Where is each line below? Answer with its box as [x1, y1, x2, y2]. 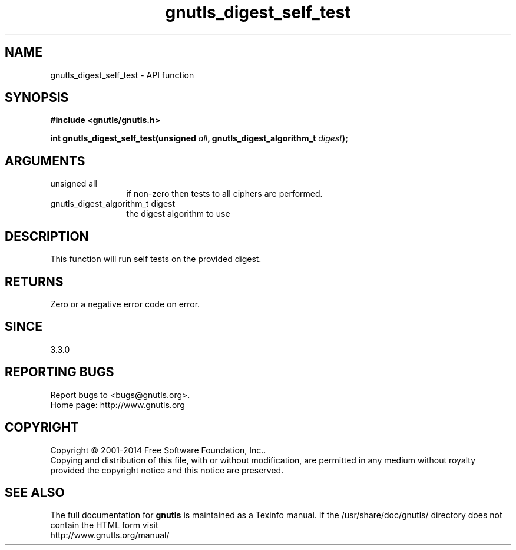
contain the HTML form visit [50, 520, 158, 531]
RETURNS [5, 274, 64, 289]
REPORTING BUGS [5, 365, 114, 380]
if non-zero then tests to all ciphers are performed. [126, 188, 323, 199]
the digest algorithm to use [126, 208, 230, 219]
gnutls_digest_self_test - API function [50, 69, 194, 80]
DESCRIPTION [5, 228, 89, 244]
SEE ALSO [5, 485, 65, 500]
